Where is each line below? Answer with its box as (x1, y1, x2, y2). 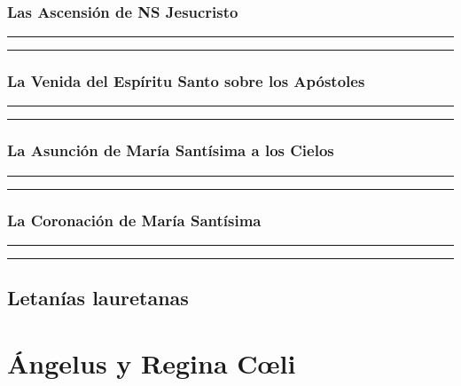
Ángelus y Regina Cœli (7, 344, 296, 381)
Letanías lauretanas (7, 284, 189, 311)
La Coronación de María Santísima (7, 209, 262, 231)
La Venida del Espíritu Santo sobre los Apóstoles (7, 70, 365, 92)
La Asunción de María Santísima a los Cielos (7, 139, 334, 161)
